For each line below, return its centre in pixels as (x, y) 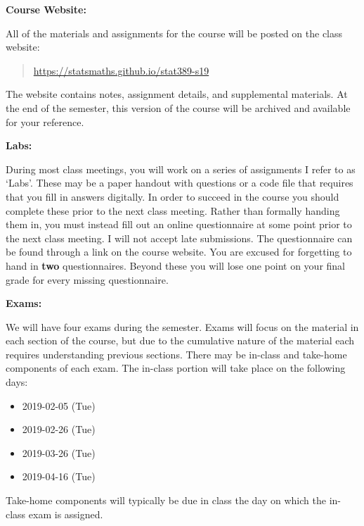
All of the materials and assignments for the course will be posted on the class (174, 33)
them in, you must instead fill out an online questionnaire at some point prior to (179, 224)
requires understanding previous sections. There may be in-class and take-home (176, 354)
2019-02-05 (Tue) (59, 405)
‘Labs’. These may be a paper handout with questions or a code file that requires (180, 183)
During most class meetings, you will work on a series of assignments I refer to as (181, 169)
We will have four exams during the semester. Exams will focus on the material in (182, 326)
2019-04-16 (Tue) (59, 476)
